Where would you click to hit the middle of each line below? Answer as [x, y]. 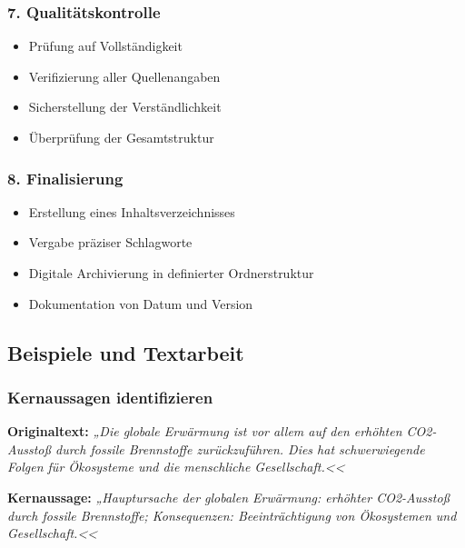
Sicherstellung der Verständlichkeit [125, 107]
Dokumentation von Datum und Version [141, 303]
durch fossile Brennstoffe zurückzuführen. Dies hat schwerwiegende [240, 448]
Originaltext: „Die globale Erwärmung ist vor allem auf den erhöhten [205, 431]
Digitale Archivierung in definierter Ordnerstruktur [171, 273]
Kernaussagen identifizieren [110, 397]
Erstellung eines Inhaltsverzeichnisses [132, 211]
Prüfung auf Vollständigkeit [105, 46]
